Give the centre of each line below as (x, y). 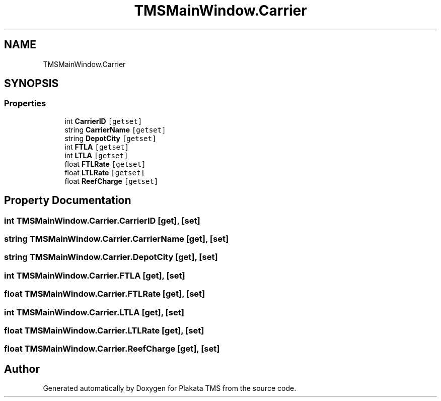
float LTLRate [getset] (105, 172)
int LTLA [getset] (96, 155)
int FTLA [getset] (97, 147)
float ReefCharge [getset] (112, 181)
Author (22, 369)
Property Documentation (68, 201)
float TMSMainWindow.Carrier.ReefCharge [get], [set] (112, 349)
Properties (25, 104)
